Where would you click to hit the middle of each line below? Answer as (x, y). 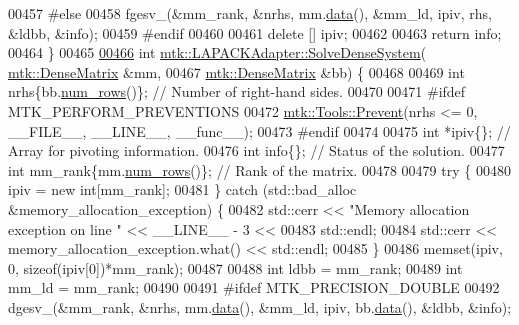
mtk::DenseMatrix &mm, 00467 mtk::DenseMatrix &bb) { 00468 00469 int (236, 71)
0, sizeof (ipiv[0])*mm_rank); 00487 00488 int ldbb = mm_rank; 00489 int (235, 267)
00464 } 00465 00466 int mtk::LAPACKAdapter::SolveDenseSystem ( (217, 52)
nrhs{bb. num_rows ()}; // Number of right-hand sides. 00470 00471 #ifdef (237, 91)
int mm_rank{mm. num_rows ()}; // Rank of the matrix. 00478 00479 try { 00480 (259, 169)
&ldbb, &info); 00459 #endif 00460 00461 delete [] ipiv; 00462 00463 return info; (255, 32)
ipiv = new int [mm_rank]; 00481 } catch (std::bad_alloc (182, 189)
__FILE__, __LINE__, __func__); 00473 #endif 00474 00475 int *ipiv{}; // (259, 130)
